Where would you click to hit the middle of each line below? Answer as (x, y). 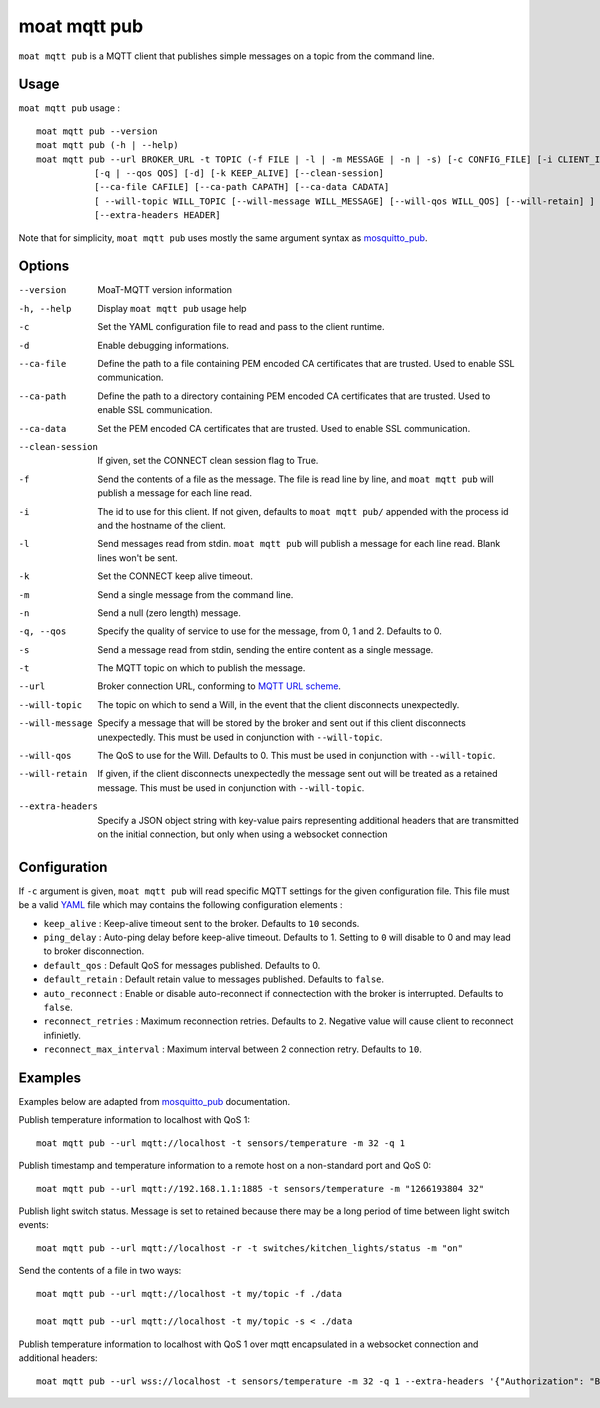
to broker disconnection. (94, 951)
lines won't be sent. (138, 557)
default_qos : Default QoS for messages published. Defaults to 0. (182, 965)
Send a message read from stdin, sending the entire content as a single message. (265, 649)
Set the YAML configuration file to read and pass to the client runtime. (241, 327)
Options (44, 266)
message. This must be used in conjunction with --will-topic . (231, 787)
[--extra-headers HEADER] (157, 215)
